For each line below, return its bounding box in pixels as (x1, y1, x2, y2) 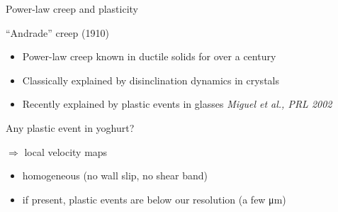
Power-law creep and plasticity (6, 1, 138, 16)
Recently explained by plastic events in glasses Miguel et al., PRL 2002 (22, 96, 332, 111)
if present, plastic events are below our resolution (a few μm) (22, 191, 286, 206)
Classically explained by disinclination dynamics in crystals (22, 72, 279, 87)
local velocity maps (24, 144, 108, 159)
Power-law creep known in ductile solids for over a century (22, 49, 276, 64)
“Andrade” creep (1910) (6, 25, 109, 40)
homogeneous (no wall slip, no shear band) (22, 168, 208, 183)
